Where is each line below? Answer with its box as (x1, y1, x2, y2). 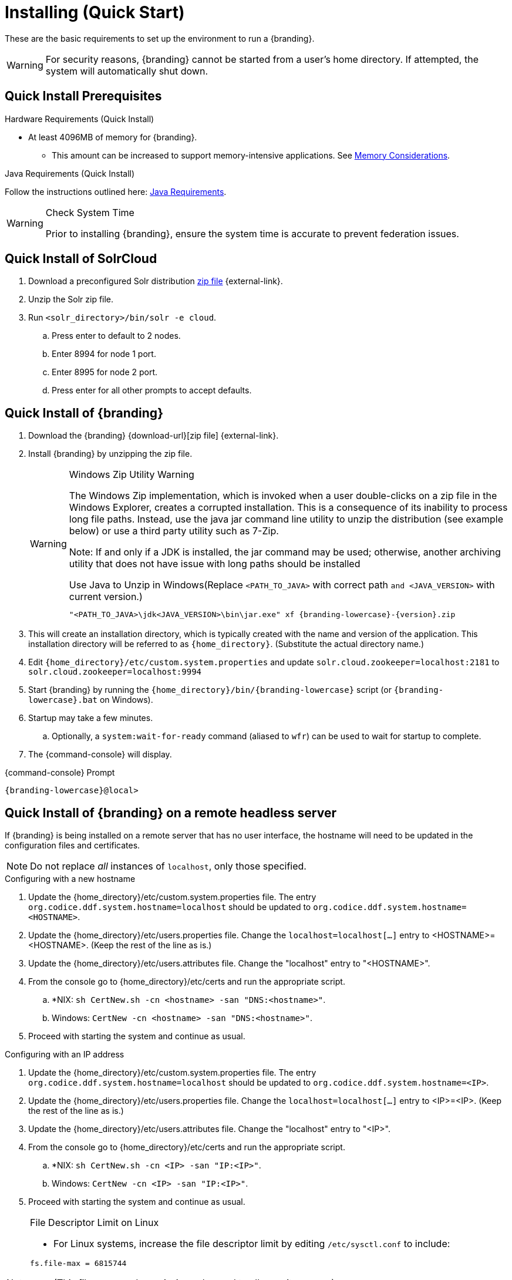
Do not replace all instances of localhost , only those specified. (30, 860, 306, 873)
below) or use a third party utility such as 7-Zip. (69, 525, 279, 537)
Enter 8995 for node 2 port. (52, 367, 158, 378)
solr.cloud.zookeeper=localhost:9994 (28, 667, 202, 677)
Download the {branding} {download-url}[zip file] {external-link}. (28, 430, 279, 441)
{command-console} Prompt (5, 767, 115, 778)
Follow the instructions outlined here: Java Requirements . (5, 186, 227, 197)
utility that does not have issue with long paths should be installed (69, 558, 361, 570)
